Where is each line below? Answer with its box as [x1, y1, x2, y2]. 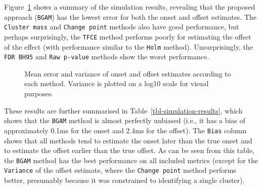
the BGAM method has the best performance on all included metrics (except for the [4, 155, 258, 165]
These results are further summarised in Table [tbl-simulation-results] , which [4, 105, 243, 116]
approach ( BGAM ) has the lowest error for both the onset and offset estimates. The [4, 11, 257, 22]
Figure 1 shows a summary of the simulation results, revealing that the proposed [4, 2, 255, 12]
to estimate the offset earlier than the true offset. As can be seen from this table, [4, 145, 254, 156]
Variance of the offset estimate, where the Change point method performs [4, 165, 236, 175]
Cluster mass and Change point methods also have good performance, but [4, 21, 239, 32]
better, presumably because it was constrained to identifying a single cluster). [4, 175, 245, 185]
